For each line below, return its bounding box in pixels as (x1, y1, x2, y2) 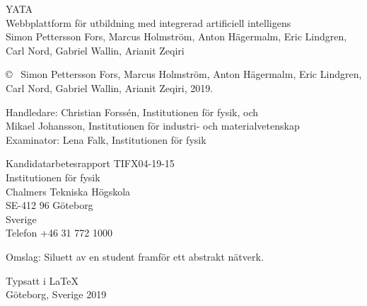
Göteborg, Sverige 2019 (6, 287, 107, 302)
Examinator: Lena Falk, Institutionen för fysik (6, 132, 206, 147)
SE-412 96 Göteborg (6, 198, 93, 212)
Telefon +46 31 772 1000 (6, 225, 112, 240)
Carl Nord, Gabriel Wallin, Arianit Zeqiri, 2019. (6, 80, 214, 95)
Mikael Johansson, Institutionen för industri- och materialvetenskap (6, 118, 300, 133)
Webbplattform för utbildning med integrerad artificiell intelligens (6, 15, 291, 30)
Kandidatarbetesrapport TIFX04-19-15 (6, 156, 175, 171)
